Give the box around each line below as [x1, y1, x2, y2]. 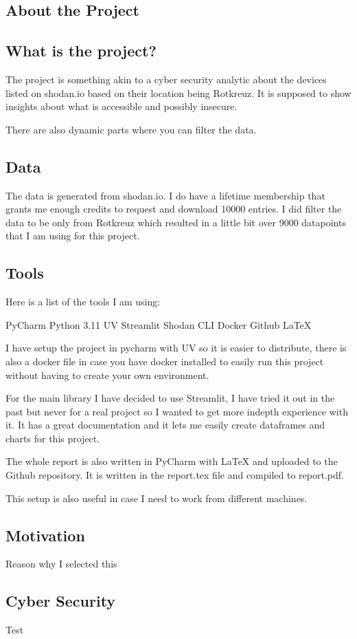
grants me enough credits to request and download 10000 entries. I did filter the [5, 202, 342, 216]
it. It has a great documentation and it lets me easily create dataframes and [5, 418, 325, 432]
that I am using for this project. [5, 228, 140, 243]
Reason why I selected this [5, 556, 117, 571]
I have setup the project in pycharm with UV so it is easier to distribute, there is [5, 340, 347, 355]
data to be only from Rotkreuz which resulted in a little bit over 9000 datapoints [5, 215, 346, 229]
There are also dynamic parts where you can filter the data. [5, 122, 257, 136]
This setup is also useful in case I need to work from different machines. [5, 490, 308, 505]
